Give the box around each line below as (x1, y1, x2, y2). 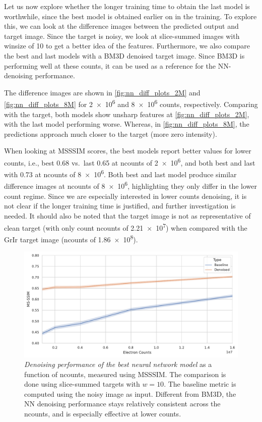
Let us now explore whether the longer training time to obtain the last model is (4, 1, 250, 11)
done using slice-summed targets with (24, 379, 140, 389)
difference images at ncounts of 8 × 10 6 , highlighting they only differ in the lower (4, 179, 257, 191)
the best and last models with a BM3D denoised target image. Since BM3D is (4, 50, 245, 61)
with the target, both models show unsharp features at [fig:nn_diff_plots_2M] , (4, 109, 249, 119)
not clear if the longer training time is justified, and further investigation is (4, 200, 236, 211)
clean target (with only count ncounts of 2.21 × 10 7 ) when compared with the (4, 221, 247, 233)
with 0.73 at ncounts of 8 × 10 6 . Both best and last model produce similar (4, 168, 237, 179)
